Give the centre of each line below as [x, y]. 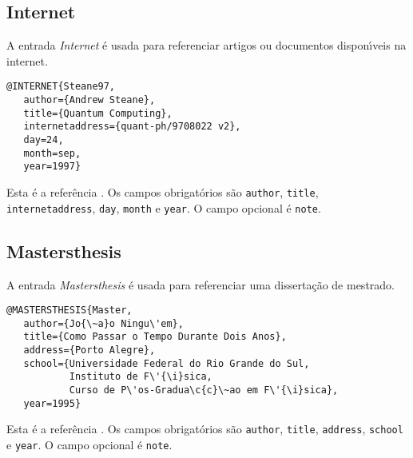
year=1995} [52, 403]
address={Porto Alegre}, [89, 350]
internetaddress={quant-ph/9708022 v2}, [132, 127]
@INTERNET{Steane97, [61, 87]
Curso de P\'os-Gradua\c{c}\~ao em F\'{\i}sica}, [204, 390]
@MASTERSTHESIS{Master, [69, 311]
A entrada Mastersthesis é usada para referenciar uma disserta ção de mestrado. [201, 284]
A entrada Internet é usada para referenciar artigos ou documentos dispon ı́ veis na [206, 45]
